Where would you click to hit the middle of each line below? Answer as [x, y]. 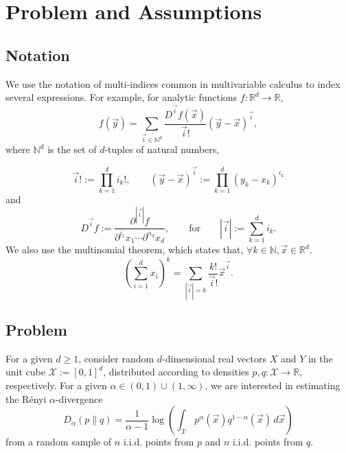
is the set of [72, 149]
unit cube [25, 372]
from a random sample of [59, 442]
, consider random [116, 358]
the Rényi [26, 398]
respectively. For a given [56, 385]
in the [320, 358]
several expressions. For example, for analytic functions [122, 97]
